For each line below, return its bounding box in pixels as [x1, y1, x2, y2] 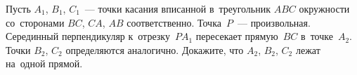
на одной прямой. [6, 56, 83, 71]
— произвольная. [237, 15, 311, 29]
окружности [299, 1, 350, 15]
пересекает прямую [195, 29, 278, 43]
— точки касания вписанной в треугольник [84, 1, 271, 15]
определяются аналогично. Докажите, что [65, 42, 244, 57]
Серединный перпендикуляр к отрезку [6, 29, 170, 43]
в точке [301, 29, 333, 43]
